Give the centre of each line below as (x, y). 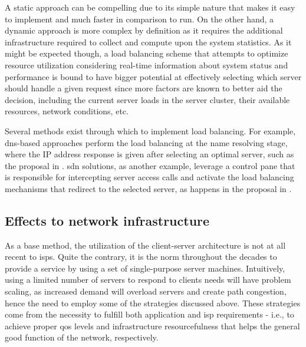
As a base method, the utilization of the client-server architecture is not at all (145, 245)
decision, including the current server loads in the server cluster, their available (147, 99)
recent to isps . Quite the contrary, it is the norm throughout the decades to (141, 257)
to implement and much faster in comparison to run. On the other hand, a (139, 19)
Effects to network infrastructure (107, 220)
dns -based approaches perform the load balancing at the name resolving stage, (146, 142)
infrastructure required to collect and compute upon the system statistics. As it (148, 42)
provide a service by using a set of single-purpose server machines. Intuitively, (145, 268)
